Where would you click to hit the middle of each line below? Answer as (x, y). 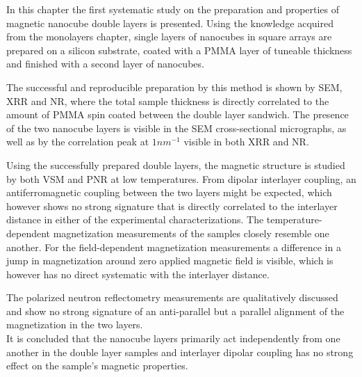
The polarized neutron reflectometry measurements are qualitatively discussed (172, 297)
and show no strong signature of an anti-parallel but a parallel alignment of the (175, 311)
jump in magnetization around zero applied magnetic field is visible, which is (170, 260)
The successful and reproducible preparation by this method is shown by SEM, (174, 87)
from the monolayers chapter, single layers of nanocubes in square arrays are (169, 37)
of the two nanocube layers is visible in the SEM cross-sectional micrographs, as (176, 128)
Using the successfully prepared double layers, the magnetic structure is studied (176, 165)
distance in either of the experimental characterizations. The (135, 219)
